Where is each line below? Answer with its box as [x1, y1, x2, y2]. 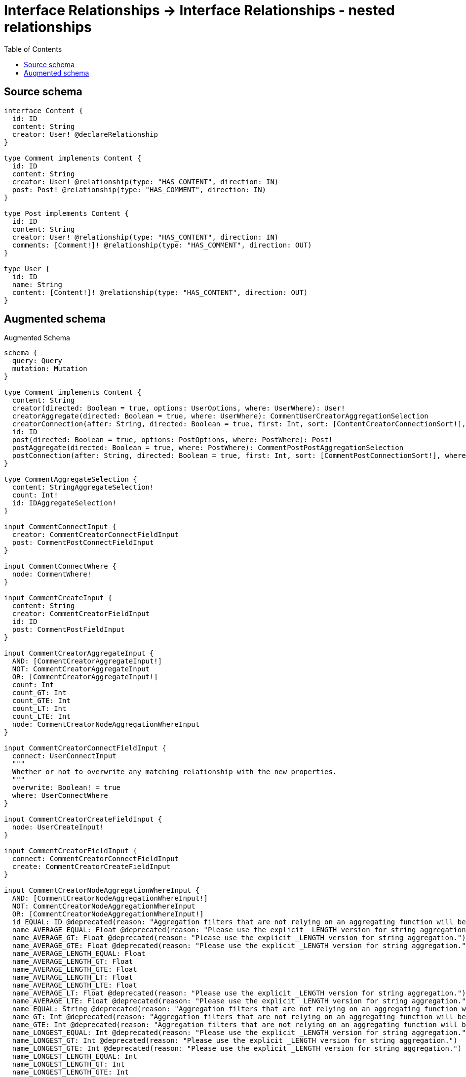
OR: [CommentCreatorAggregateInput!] [12, 673, 158, 681]
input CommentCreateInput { [4, 594, 113, 602]
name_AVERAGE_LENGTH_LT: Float [12, 973, 133, 982]
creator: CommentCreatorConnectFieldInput [12, 531, 179, 539]
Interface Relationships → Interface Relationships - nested [4, 2, 395, 19]
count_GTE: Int [12, 697, 71, 705]
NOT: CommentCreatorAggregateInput [12, 665, 150, 673]
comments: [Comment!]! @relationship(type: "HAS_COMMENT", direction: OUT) [12, 241, 312, 249]
